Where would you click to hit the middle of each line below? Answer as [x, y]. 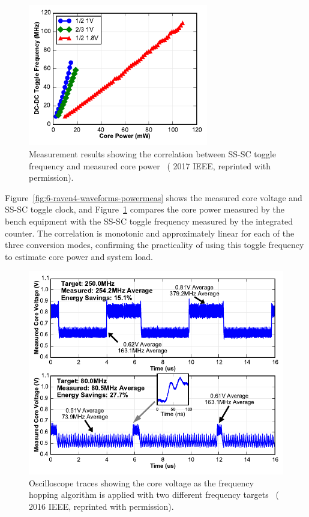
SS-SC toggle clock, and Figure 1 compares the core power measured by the [145, 209]
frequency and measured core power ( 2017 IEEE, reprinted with [150, 165]
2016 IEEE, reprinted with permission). [101, 506]
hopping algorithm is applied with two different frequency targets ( [154, 494]
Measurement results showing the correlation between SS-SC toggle [152, 153]
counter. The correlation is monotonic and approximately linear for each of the [150, 233]
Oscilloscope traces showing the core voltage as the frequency [141, 482]
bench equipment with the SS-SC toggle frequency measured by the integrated [149, 221]
